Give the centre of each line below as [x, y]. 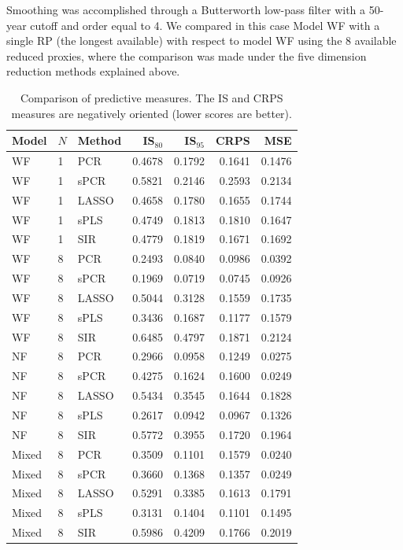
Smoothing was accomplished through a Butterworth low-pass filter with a [186, 9]
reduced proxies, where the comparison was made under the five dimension [187, 55]
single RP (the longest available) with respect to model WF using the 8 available [201, 41]
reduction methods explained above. [93, 71]
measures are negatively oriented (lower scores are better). [152, 113]
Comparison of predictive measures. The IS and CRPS [152, 97]
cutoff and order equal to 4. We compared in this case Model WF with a [205, 25]
